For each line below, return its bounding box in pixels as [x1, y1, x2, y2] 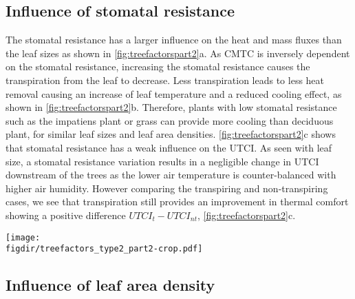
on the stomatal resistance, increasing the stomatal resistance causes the [6, 59, 310, 74]
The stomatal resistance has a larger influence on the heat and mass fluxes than [6, 32, 342, 47]
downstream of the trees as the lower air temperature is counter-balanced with [6, 167, 336, 182]
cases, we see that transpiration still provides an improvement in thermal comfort [6, 194, 349, 209]
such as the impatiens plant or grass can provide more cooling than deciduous [6, 113, 334, 127]
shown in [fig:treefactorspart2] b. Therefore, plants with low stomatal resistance [6, 100, 337, 114]
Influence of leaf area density [6, 274, 215, 296]
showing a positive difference [6, 207, 126, 222]
